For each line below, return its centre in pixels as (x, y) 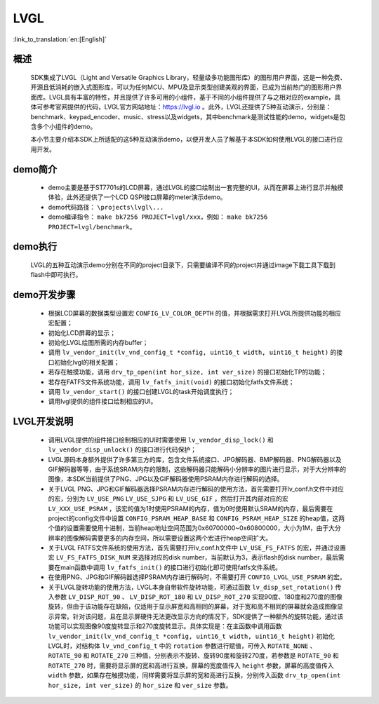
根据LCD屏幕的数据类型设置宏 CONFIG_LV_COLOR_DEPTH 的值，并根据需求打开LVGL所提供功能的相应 (195, 313)
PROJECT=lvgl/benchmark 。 (92, 226)
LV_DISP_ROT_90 (94, 597)
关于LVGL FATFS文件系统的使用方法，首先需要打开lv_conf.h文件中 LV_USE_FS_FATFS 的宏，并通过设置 (197, 548)
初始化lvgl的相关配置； (87, 362)
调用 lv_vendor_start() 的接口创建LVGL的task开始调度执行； (141, 391)
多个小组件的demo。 (66, 126)
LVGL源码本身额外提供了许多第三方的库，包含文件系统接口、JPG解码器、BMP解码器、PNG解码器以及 (195, 459)
